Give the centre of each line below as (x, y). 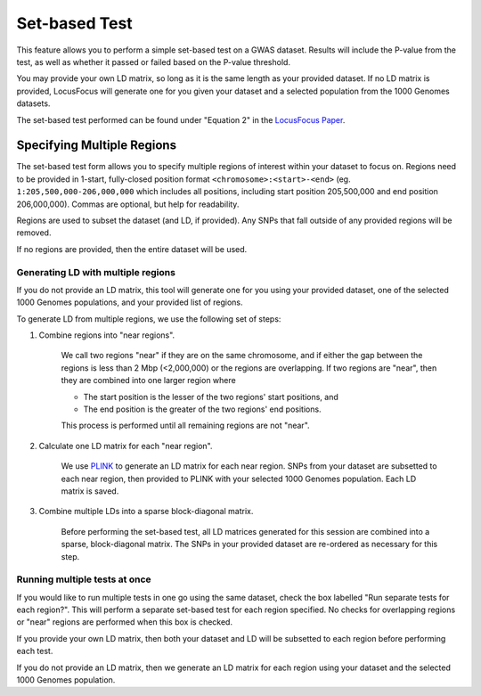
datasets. (33, 103)
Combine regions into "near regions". (107, 335)
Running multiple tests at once (84, 579)
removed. (34, 233)
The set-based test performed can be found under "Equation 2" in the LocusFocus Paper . (181, 119)
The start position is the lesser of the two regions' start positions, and (211, 397)
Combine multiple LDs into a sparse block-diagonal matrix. (146, 512)
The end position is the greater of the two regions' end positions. (202, 409)
